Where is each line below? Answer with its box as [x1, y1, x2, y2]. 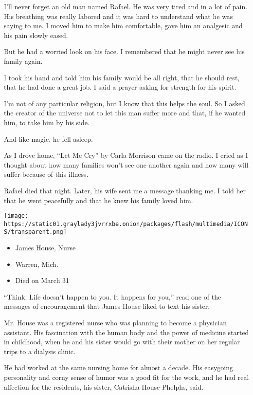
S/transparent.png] [4, 228, 67, 236]
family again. [4, 56, 43, 66]
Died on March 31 [15, 275, 70, 285]
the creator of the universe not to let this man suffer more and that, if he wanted [4, 108, 246, 118]
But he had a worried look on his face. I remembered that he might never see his [4, 46, 245, 56]
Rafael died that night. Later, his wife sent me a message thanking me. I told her [4, 185, 246, 195]
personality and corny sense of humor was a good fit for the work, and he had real [4, 372, 249, 382]
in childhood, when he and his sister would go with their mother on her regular [4, 337, 240, 347]
